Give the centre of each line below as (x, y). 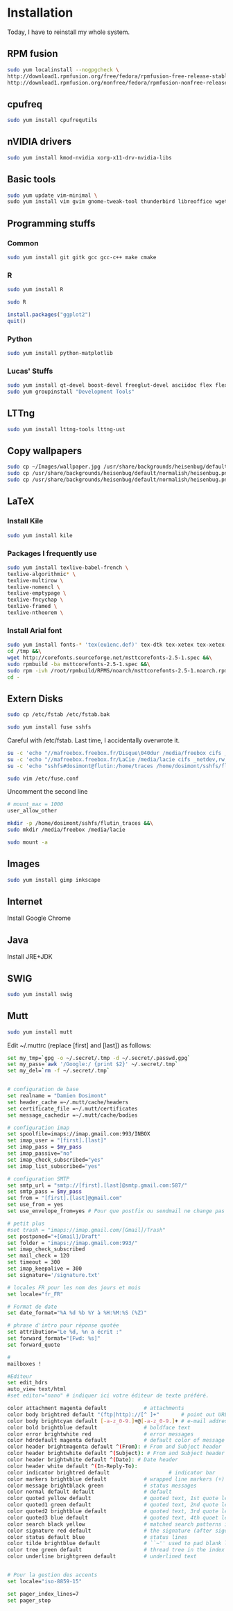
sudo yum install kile (40, 535)
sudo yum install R (35, 290)
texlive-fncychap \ (35, 600)
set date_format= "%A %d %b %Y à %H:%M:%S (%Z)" (77, 1313)
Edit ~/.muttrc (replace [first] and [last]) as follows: (79, 1045)
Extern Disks (35, 698)
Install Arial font (35, 630)
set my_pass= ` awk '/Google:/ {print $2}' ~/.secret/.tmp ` (93, 1064)
